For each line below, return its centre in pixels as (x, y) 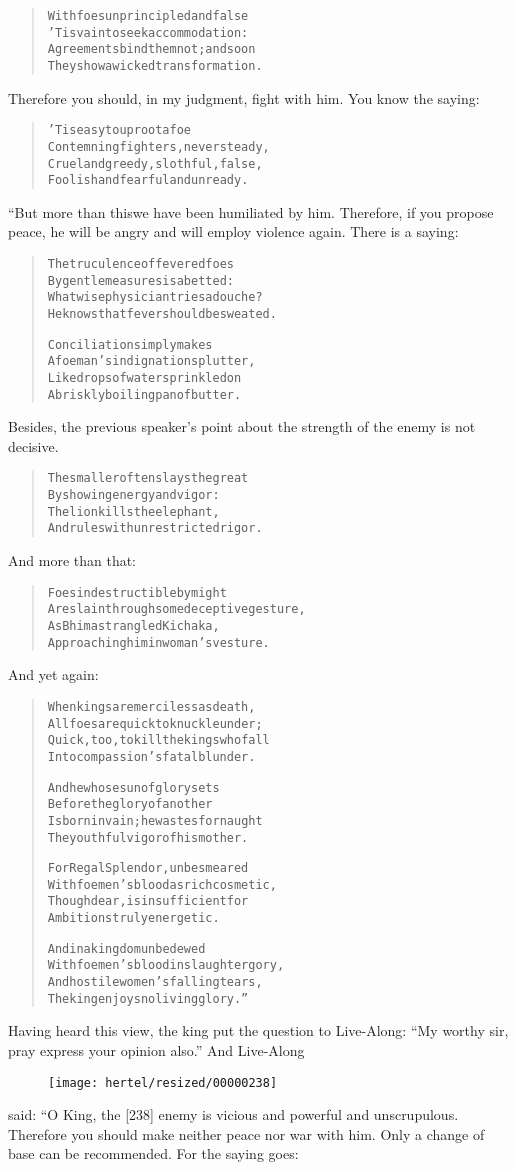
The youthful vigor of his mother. (148, 837)
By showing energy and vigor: (133, 495)
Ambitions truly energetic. (133, 918)
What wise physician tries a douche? (155, 297)
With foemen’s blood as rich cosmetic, (162, 884)
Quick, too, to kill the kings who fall (158, 740)
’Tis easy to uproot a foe (119, 130)
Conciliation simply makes (130, 344)
